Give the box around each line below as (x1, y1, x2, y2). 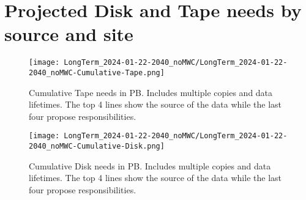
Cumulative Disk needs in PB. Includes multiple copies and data (29, 159, 271, 172)
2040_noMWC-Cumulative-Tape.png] (29, 68, 165, 77)
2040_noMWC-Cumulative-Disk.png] (29, 142, 165, 151)
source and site (4, 21, 133, 46)
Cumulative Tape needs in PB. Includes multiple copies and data (29, 86, 273, 98)
